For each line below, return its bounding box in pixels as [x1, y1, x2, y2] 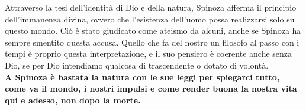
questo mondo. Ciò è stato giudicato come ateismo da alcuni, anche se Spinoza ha [5, 24, 301, 37]
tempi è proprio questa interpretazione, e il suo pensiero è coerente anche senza [5, 47, 292, 60]
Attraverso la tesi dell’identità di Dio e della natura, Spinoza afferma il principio [5, 1, 297, 13]
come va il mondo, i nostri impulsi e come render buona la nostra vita [5, 82, 297, 95]
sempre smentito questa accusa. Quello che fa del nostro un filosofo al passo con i [5, 35, 299, 48]
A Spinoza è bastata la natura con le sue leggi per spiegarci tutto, [5, 70, 280, 83]
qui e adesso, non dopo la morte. [5, 93, 141, 106]
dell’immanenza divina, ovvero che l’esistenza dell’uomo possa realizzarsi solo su [5, 12, 295, 25]
